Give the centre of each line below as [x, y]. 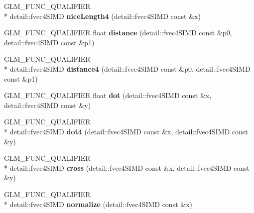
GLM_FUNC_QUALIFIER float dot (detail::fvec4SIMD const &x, [108, 95]
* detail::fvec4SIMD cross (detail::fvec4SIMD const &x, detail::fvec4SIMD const [127, 167]
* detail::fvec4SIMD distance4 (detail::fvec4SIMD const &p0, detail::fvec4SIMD [127, 68]
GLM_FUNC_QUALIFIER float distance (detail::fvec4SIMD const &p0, [118, 33]
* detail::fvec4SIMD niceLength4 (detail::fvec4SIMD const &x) [102, 16]
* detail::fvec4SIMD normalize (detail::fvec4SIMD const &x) [98, 204]
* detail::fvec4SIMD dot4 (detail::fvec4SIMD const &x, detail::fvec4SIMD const [126, 131]
